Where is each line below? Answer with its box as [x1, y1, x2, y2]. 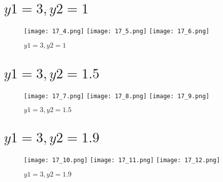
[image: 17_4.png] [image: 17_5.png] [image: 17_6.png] [24, 27, 210, 35]
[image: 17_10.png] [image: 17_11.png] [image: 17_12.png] [24, 157, 220, 164]
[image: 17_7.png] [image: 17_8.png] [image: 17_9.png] [24, 92, 210, 100]
